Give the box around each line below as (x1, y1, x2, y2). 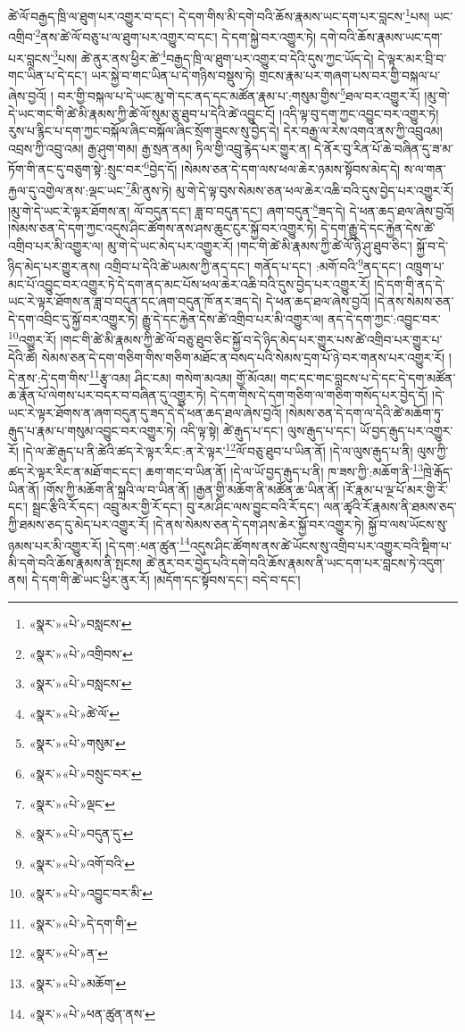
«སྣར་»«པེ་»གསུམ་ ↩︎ (29, 734, 126, 753)
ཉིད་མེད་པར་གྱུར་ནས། (8, 256, 101, 275)
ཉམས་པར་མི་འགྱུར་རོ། (8, 536, 102, 554)
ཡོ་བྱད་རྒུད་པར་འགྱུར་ (360, 420, 453, 439)
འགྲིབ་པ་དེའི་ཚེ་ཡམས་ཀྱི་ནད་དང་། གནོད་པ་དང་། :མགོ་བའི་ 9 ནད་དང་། (104, 254, 402, 275)
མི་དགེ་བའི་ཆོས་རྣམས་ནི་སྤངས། (8, 553, 142, 571)
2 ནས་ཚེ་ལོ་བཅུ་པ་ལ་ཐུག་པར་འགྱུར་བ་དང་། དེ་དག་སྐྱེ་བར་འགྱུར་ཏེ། (35, 25, 317, 46)
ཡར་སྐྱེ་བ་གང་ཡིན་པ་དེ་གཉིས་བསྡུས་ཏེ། (91, 65, 255, 84)
